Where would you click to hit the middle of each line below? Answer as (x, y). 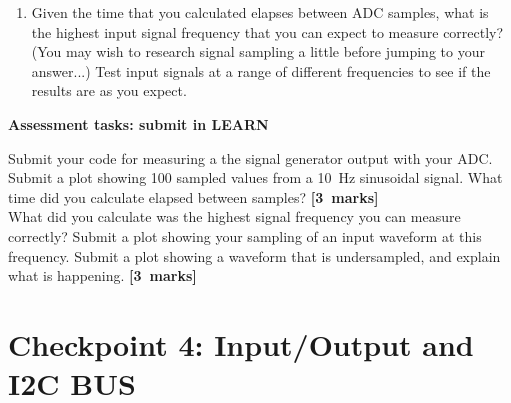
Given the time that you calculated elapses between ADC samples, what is (260, 12)
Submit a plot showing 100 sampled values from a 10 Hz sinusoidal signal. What (255, 177)
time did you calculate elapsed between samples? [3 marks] (193, 196)
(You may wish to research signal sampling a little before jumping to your (258, 51)
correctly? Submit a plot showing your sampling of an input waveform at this (245, 235)
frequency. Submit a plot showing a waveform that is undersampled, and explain (254, 255)
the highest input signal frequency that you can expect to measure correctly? (267, 31)
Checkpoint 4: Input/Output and (241, 343)
